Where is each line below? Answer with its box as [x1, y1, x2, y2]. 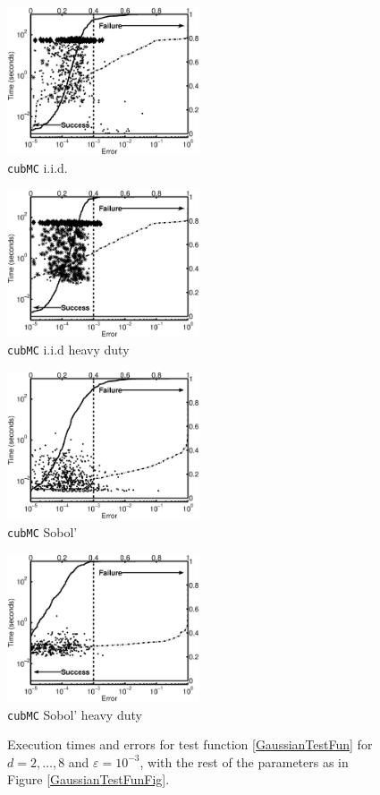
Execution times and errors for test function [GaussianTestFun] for [7, 735, 373, 754]
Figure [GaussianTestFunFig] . [7, 770, 170, 789]
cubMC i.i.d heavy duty [7, 340, 130, 359]
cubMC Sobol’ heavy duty [7, 705, 142, 723]
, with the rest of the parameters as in [139, 752, 349, 771]
